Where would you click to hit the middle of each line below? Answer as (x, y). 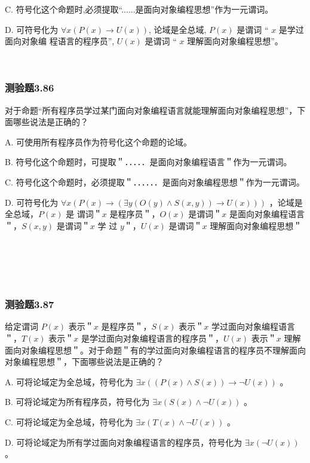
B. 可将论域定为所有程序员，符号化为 (77, 402)
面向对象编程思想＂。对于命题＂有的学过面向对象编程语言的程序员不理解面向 (155, 350)
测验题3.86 (30, 88)
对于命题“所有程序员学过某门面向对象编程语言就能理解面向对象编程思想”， (151, 110)
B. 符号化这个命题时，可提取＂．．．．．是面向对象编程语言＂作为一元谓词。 (148, 162)
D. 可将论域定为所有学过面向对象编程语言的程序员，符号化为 (124, 442)
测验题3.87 (30, 304)
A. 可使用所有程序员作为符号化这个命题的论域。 (99, 141)
